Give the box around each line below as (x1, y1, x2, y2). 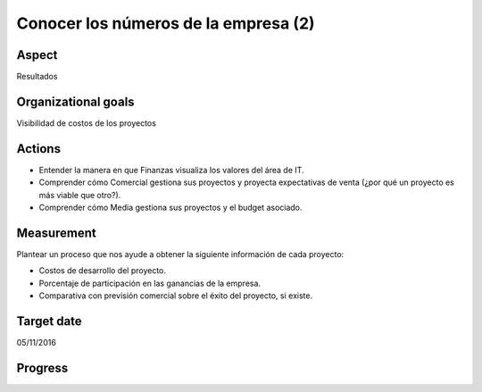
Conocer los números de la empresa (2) (16, 13, 316, 33)
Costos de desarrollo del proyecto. (38, 265, 167, 276)
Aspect (16, 47, 58, 63)
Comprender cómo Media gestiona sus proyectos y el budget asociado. (38, 202, 303, 213)
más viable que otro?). (38, 189, 121, 200)
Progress (16, 360, 69, 375)
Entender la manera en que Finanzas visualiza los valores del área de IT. (38, 164, 304, 175)
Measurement (16, 225, 97, 240)
